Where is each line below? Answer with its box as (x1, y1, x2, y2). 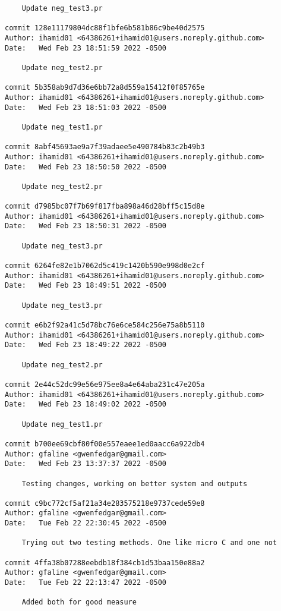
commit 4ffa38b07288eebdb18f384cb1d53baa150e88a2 (5, 558, 205, 567)
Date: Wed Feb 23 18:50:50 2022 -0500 (5, 162, 167, 171)
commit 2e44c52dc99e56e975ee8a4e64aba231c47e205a (5, 380, 205, 389)
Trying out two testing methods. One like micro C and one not (21, 538, 277, 547)
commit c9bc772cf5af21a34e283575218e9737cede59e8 (5, 499, 205, 508)
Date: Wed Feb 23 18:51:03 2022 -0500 (5, 103, 167, 112)
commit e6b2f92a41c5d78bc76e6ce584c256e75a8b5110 (5, 321, 205, 329)
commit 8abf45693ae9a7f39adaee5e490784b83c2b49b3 (5, 143, 205, 152)
